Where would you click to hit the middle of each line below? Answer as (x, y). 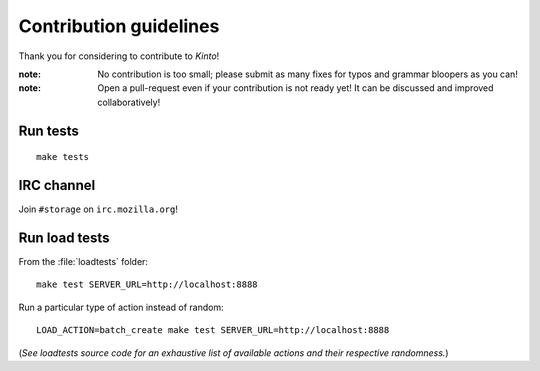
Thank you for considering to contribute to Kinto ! (119, 56)
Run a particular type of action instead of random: (121, 307)
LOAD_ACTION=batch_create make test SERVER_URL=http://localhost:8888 (213, 330)
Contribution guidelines (119, 26)
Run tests (48, 130)
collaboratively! (129, 102)
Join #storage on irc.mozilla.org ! (98, 209)
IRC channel (57, 185)
